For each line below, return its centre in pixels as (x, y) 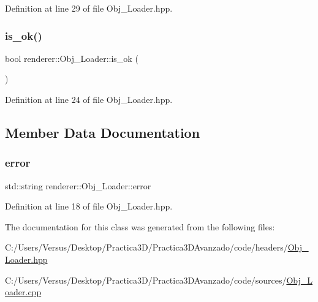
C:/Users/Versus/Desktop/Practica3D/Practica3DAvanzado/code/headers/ (146, 247)
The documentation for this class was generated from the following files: (140, 226)
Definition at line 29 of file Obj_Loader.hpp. (89, 8)
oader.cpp (23, 292)
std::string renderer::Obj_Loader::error (78, 185)
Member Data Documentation (103, 132)
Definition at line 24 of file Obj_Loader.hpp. (89, 99)
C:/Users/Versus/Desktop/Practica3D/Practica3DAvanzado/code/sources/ (146, 280)
